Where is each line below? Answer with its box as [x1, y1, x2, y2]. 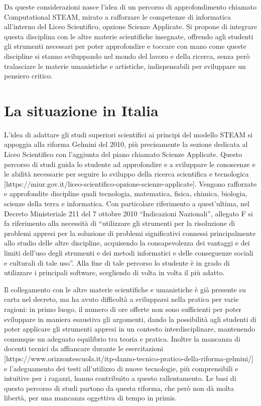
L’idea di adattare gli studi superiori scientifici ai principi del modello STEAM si [4, 129, 253, 139]
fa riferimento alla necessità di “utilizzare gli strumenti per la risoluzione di [4, 218, 235, 228]
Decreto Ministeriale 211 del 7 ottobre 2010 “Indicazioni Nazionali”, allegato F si [4, 208, 253, 218]
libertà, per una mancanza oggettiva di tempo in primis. [4, 392, 177, 403]
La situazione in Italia [4, 100, 159, 120]
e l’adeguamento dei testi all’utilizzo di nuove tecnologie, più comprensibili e [4, 363, 238, 373]
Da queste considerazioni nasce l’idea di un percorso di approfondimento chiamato [4, 2, 257, 12]
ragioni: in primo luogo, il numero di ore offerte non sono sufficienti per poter [4, 303, 241, 314]
